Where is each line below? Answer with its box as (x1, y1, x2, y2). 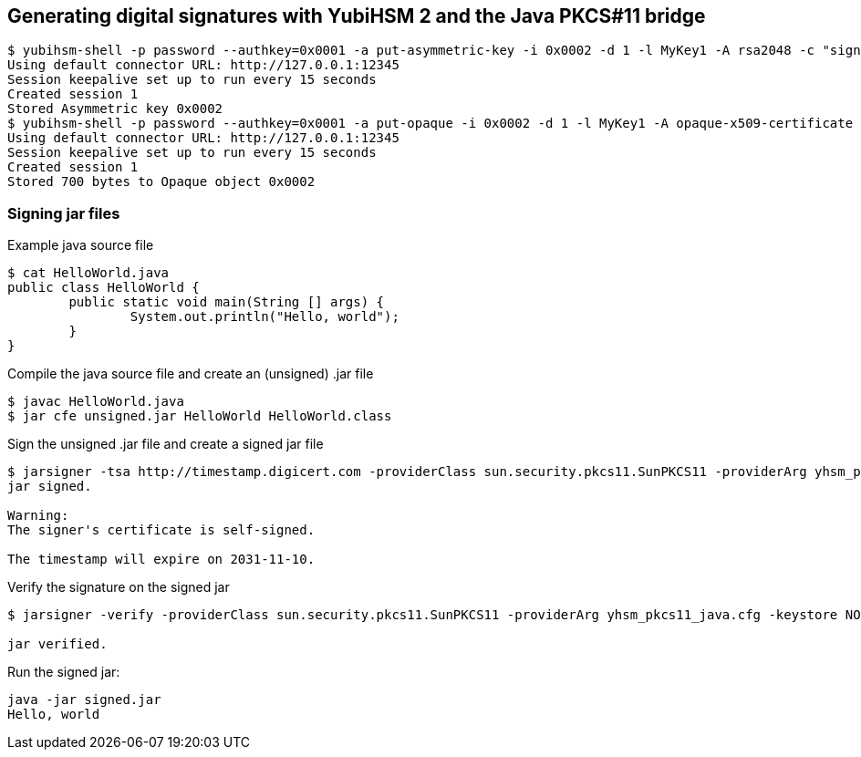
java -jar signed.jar (7, 692, 161, 708)
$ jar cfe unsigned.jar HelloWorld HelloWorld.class (7, 409, 392, 424)
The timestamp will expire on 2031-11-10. (7, 552, 316, 567)
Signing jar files (7, 203, 120, 223)
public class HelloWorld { (7, 280, 200, 296)
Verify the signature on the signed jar (7, 579, 230, 596)
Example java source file (7, 237, 154, 254)
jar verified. (7, 637, 108, 652)
